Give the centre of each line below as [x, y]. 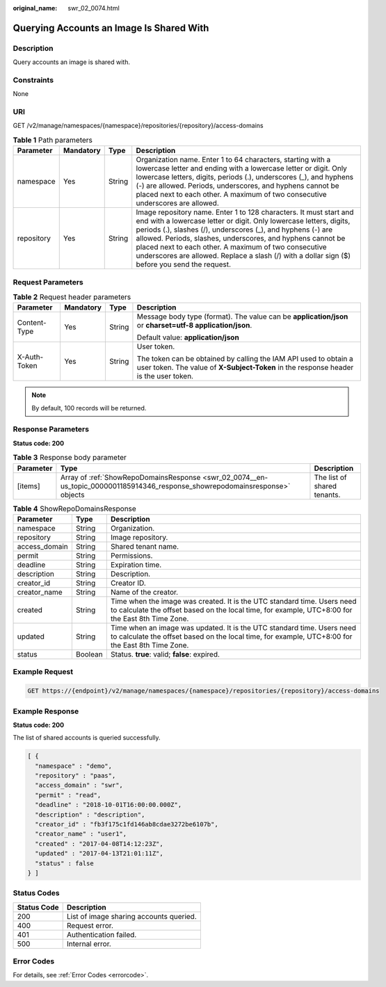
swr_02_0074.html [94, 8]
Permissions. [131, 555]
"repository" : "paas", [75, 776]
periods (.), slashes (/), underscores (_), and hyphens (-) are [234, 230]
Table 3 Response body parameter [70, 458]
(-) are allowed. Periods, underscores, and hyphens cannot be [238, 186]
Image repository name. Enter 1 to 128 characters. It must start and [245, 212]
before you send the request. [184, 264]
